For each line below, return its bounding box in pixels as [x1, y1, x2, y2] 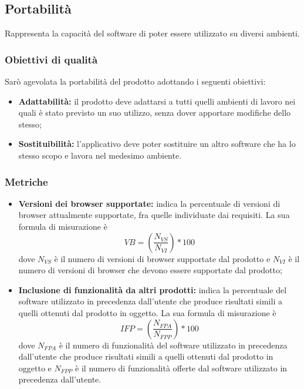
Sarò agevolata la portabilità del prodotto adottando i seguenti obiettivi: [5, 75, 266, 88]
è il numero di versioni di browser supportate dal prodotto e [54, 252, 271, 264]
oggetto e [18, 361, 52, 374]
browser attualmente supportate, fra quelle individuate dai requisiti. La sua [18, 209, 290, 221]
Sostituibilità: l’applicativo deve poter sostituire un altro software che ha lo [18, 138, 296, 150]
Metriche [5, 174, 48, 189]
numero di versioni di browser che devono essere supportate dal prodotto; [18, 264, 282, 276]
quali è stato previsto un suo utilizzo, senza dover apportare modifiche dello [18, 106, 291, 119]
